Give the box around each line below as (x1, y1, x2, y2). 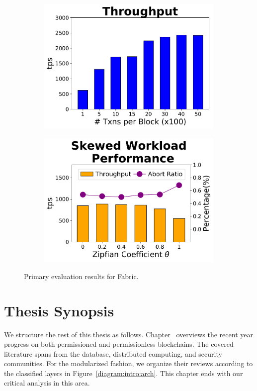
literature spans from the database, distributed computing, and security (4, 348, 222, 359)
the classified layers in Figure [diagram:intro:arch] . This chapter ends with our (4, 368, 243, 378)
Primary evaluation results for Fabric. (24, 271, 139, 281)
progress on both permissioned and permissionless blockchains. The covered (4, 339, 234, 349)
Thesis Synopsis (4, 300, 114, 320)
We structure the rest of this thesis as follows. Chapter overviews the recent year (4, 329, 253, 339)
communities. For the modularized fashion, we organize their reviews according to (4, 358, 253, 369)
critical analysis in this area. (4, 378, 90, 388)
